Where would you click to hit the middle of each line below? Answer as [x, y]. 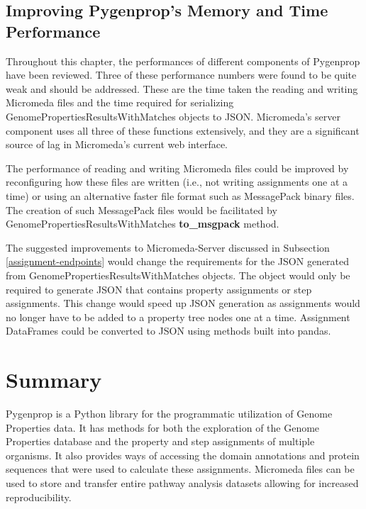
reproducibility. [39, 497]
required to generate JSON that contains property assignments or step [159, 289]
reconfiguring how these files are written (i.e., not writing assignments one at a [177, 182]
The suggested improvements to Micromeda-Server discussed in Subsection [168, 247]
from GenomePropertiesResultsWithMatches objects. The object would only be [178, 275]
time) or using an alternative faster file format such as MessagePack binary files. [180, 195]
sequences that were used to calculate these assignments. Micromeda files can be [180, 469]
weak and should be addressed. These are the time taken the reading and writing [182, 88]
